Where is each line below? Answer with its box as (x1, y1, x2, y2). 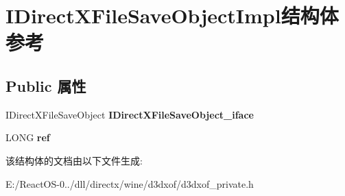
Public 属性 (5, 75, 86, 96)
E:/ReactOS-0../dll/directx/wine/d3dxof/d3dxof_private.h (5, 176, 254, 191)
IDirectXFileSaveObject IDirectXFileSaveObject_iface (5, 107, 254, 121)
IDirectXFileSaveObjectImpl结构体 (5, 1, 339, 29)
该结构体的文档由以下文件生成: (5, 153, 143, 167)
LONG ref (5, 130, 50, 145)
